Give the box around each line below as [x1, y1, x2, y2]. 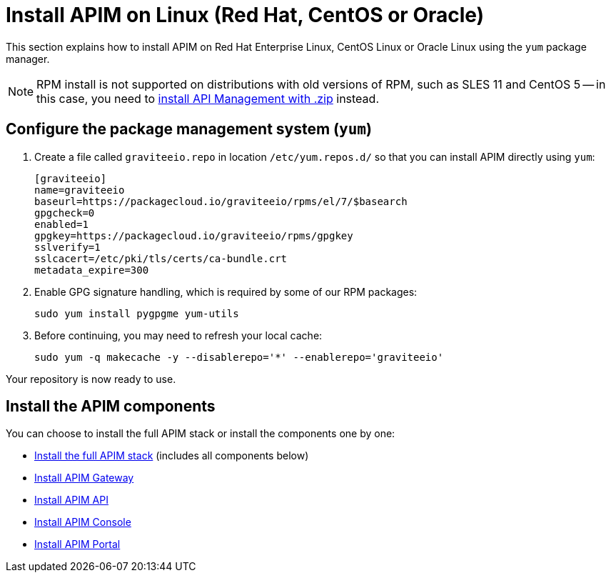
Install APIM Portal [34, 538, 121, 551]
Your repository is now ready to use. [6, 372, 176, 385]
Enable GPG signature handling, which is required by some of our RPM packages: [34, 285, 418, 298]
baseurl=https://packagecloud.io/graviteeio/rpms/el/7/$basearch [34, 195, 408, 207]
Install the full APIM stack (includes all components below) [34, 449, 309, 462]
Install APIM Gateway [34, 472, 134, 484]
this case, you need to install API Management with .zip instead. [36, 91, 379, 106]
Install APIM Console [34, 516, 131, 529]
